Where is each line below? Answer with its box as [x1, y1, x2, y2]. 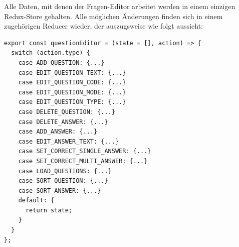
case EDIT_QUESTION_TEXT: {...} [18, 69, 126, 76]
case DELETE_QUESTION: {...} [18, 108, 115, 115]
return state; [25, 206, 73, 214]
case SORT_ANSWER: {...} [18, 187, 101, 194]
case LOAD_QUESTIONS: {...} [18, 167, 112, 175]
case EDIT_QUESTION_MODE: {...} [18, 88, 126, 96]
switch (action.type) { [11, 49, 90, 57]
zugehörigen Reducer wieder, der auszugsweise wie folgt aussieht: [4, 21, 203, 31]
